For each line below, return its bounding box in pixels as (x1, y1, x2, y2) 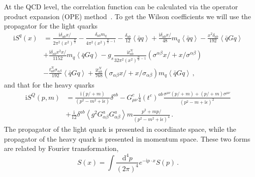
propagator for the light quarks (4, 21, 98, 31)
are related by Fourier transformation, (4, 143, 119, 153)
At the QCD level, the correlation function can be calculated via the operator (4, 1, 238, 11)
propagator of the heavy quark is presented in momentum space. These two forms (4, 133, 251, 144)
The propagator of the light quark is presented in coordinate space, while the (4, 124, 236, 134)
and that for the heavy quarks (4, 79, 95, 89)
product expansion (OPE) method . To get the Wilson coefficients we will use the (4, 11, 251, 21)
